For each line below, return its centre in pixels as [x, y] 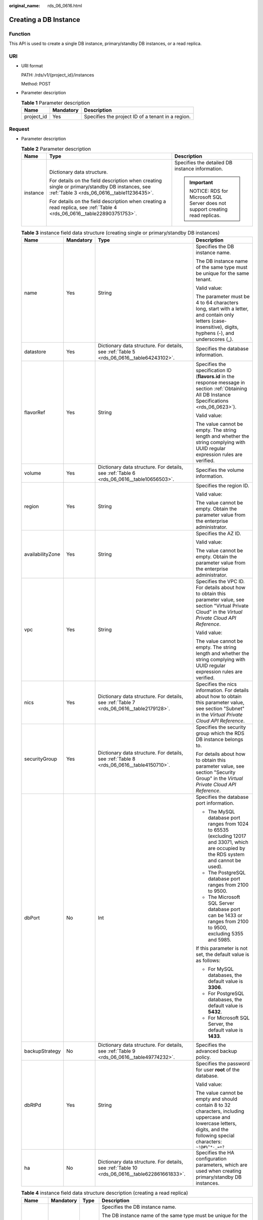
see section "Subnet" [220, 709]
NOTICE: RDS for [209, 191]
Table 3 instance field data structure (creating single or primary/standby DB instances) [121, 233]
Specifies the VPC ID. [220, 582]
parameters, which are [222, 1165]
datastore [35, 352]
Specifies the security [221, 727]
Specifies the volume [220, 470]
